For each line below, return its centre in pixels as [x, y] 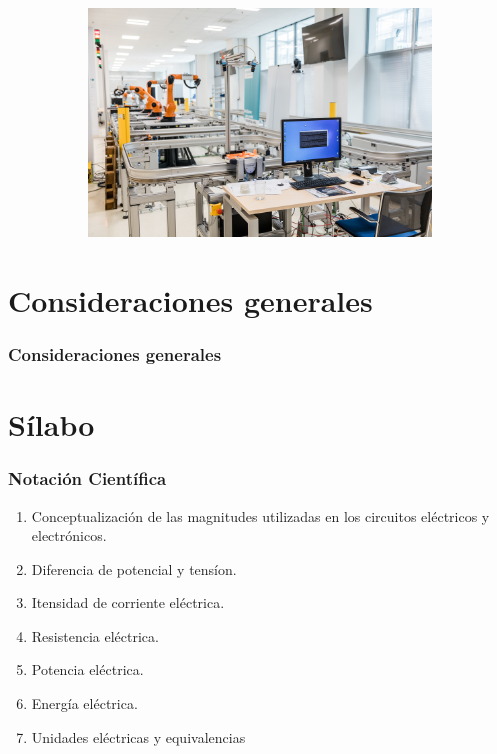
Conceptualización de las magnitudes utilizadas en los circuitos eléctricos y [260, 515]
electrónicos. [69, 535]
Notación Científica [87, 478]
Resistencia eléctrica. [95, 635]
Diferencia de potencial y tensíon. [134, 568]
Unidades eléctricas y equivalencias [138, 736]
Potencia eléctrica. [87, 669]
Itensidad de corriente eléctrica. [128, 602]
